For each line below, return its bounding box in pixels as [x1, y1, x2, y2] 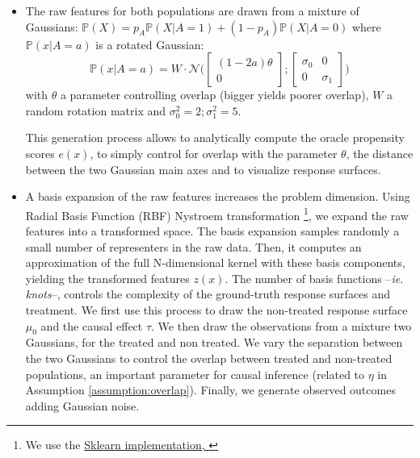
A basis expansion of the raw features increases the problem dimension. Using [25, 188, 410, 205]
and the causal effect [40, 317, 143, 334]
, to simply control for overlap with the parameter [90, 144, 338, 161]
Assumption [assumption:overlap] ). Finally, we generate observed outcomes [25, 381, 396, 398]
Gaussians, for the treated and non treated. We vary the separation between [25, 334, 403, 351]
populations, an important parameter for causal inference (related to [25, 365, 365, 382]
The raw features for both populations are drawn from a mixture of [25, 2, 359, 19]
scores [25, 144, 55, 161]
